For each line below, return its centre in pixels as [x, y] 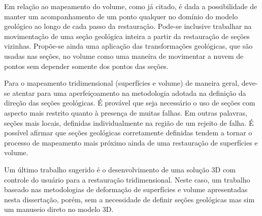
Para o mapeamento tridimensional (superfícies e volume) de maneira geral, [122, 83]
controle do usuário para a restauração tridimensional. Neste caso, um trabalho [127, 179]
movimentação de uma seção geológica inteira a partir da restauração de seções [127, 36]
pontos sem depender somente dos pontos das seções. [86, 66]
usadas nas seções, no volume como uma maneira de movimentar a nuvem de [124, 56]
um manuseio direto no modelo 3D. [59, 209]
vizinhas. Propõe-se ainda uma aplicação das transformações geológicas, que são [128, 46]
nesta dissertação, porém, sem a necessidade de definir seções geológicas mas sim [129, 199]
